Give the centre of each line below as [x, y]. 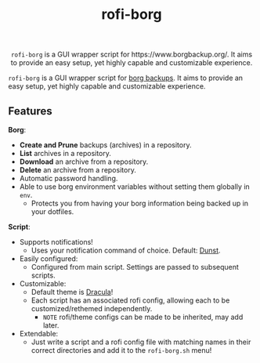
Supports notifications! [56, 242]
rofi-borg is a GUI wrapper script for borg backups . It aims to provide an [126, 78]
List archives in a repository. [65, 153]
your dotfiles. [52, 212]
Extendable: [39, 334]
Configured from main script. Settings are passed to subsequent [135, 267]
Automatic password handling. [69, 178]
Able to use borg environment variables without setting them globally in [135, 187]
